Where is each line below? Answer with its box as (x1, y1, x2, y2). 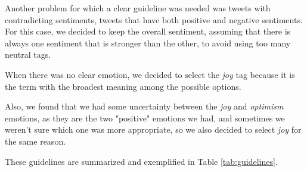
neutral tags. (5, 48, 51, 61)
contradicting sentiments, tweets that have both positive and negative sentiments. (5, 13, 303, 26)
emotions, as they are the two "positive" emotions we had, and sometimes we (5, 111, 285, 124)
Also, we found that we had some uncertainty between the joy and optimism (5, 100, 284, 112)
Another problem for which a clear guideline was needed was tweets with (5, 2, 271, 14)
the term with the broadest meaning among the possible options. (5, 80, 241, 92)
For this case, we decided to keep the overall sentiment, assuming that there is (5, 25, 291, 37)
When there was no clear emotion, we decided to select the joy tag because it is (5, 68, 295, 80)
